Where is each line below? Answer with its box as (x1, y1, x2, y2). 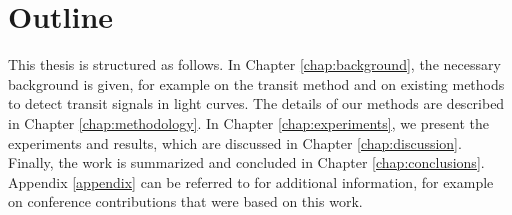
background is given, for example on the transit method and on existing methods (8, 73, 505, 94)
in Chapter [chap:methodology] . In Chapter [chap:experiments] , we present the (8, 112, 490, 133)
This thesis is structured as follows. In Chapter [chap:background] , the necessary (8, 54, 501, 75)
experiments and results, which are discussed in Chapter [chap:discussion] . (8, 132, 462, 153)
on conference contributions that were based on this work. (8, 191, 363, 212)
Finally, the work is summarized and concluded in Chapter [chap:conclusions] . (8, 152, 485, 173)
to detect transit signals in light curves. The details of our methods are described (8, 93, 505, 114)
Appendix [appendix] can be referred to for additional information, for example (8, 171, 494, 192)
